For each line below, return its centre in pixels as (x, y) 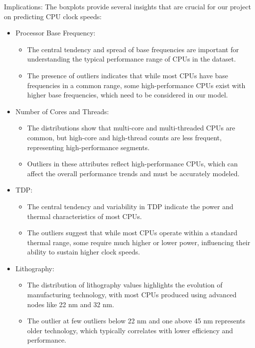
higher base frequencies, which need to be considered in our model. (127, 95)
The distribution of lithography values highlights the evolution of (125, 285)
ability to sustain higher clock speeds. (84, 252)
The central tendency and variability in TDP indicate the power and (130, 206)
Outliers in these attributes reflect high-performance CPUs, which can (132, 164)
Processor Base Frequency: (55, 33)
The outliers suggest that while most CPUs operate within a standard (132, 233)
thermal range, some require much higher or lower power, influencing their (139, 242)
